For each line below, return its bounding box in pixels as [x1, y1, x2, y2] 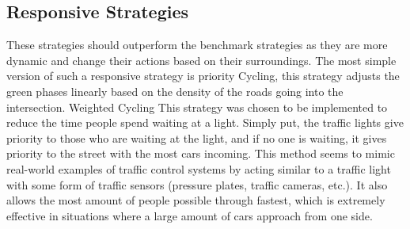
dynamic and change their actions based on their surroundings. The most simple [6, 52, 397, 68]
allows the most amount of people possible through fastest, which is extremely [6, 192, 385, 208]
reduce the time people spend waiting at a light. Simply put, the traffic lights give [6, 114, 404, 131]
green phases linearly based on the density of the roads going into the [6, 82, 344, 99]
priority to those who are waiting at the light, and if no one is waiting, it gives [6, 129, 387, 146]
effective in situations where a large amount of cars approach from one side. [6, 207, 373, 223]
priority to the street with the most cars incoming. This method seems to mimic [6, 145, 395, 162]
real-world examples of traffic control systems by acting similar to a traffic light [6, 160, 391, 177]
